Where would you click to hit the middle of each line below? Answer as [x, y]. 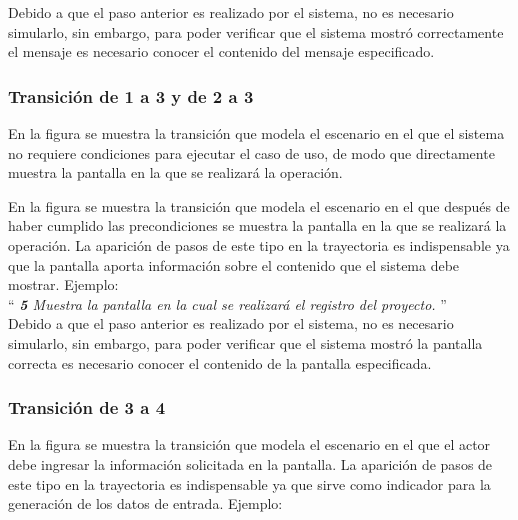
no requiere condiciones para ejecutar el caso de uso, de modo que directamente [251, 152]
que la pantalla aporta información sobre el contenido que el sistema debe [234, 264]
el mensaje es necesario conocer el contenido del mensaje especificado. [221, 51]
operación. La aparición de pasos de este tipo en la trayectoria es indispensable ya [259, 244]
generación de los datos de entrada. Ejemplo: [145, 503]
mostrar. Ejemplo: [63, 284]
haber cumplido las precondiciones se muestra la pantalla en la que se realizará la [257, 225]
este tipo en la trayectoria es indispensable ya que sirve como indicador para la [249, 483]
